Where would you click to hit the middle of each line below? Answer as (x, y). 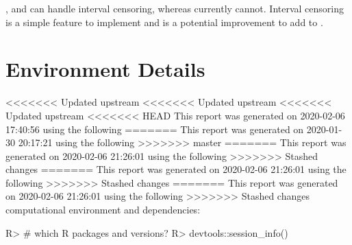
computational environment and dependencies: (103, 210)
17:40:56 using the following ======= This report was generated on (155, 129)
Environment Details (105, 69)
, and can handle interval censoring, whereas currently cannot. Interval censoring (175, 8)
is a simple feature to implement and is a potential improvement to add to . (164, 22)
